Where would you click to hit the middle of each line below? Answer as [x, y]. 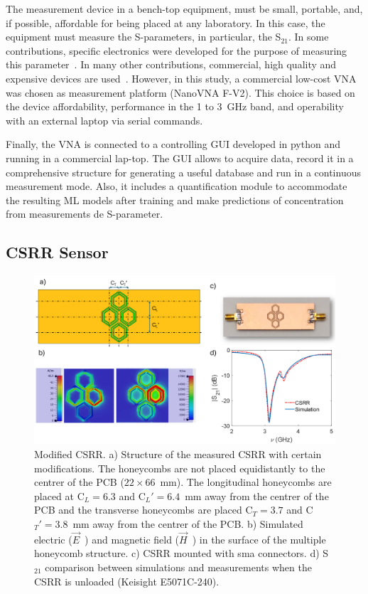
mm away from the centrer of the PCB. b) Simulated [188, 523]
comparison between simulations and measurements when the [178, 567]
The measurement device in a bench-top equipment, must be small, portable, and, [184, 9]
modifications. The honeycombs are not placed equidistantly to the [180, 468]
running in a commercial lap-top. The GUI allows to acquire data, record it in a [180, 158]
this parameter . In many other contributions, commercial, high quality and [171, 64]
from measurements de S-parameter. [85, 214]
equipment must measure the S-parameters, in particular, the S [144, 37]
